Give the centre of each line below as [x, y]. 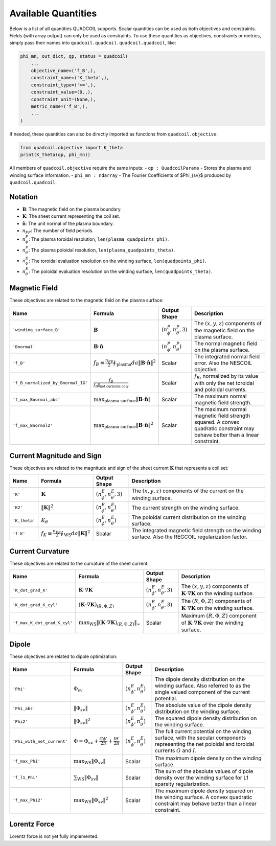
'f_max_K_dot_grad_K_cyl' [43, 623]
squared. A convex [217, 422]
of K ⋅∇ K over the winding [212, 623]
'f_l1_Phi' [25, 778]
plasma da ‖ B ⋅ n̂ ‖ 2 [136, 363]
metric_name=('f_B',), [59, 107]
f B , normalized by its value [226, 377]
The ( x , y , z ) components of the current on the [188, 491]
